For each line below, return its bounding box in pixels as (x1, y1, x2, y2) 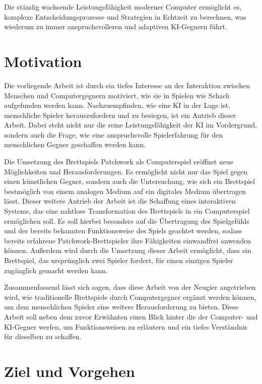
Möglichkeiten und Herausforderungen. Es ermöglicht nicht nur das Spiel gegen (4, 166, 248, 176)
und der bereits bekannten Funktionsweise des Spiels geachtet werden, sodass (4, 225, 242, 236)
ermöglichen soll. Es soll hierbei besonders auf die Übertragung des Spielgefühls (4, 215, 249, 226)
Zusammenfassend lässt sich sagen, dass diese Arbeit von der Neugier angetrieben (4, 282, 256, 292)
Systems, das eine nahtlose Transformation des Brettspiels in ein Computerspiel (4, 206, 250, 216)
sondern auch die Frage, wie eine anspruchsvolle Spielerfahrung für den (4, 129, 223, 140)
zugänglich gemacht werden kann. (4, 265, 108, 275)
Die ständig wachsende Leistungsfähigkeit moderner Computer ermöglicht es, (4, 2, 242, 12)
